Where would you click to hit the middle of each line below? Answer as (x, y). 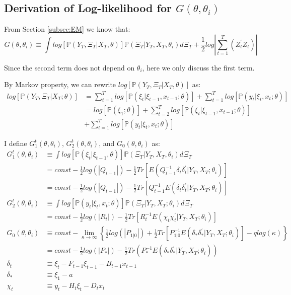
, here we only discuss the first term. (198, 67)
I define (16, 143)
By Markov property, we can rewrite (60, 84)
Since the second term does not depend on (69, 67)
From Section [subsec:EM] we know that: (67, 29)
